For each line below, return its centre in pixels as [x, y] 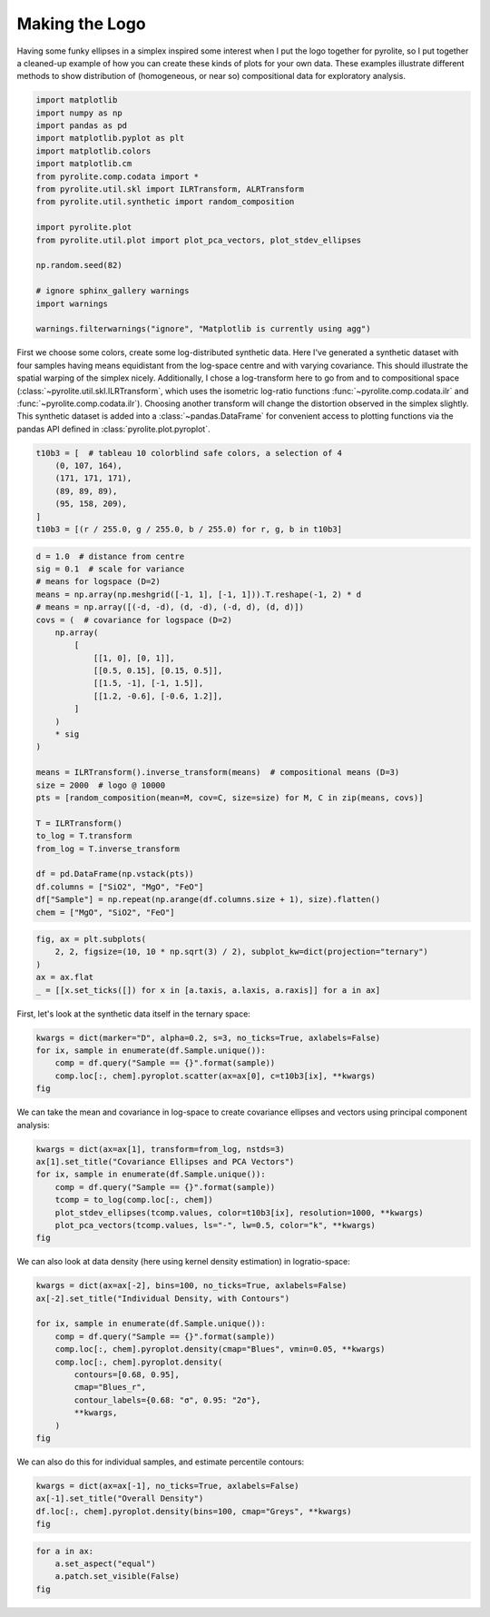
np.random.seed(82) [79, 265]
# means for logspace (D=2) [98, 582]
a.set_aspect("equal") [105, 1564]
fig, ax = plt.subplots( [91, 939]
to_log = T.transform [84, 836]
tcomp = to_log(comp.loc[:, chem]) [134, 1200]
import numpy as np [79, 113]
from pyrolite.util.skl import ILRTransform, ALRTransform [170, 189]
